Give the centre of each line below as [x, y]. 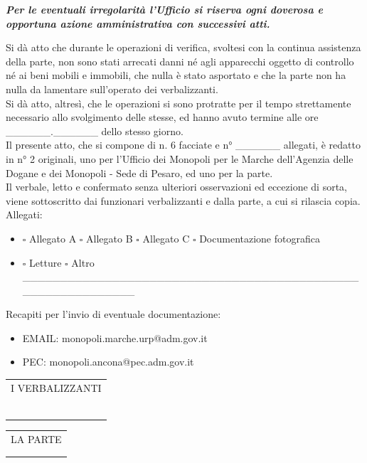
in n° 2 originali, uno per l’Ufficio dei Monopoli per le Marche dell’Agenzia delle [180, 158]
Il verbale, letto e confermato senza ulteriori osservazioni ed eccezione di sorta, [176, 187]
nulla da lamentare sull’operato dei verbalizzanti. [112, 89]
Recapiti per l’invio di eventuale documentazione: [113, 314]
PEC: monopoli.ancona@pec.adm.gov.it [108, 362]
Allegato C [166, 238]
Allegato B [110, 238]
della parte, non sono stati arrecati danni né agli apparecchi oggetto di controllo [180, 61]
